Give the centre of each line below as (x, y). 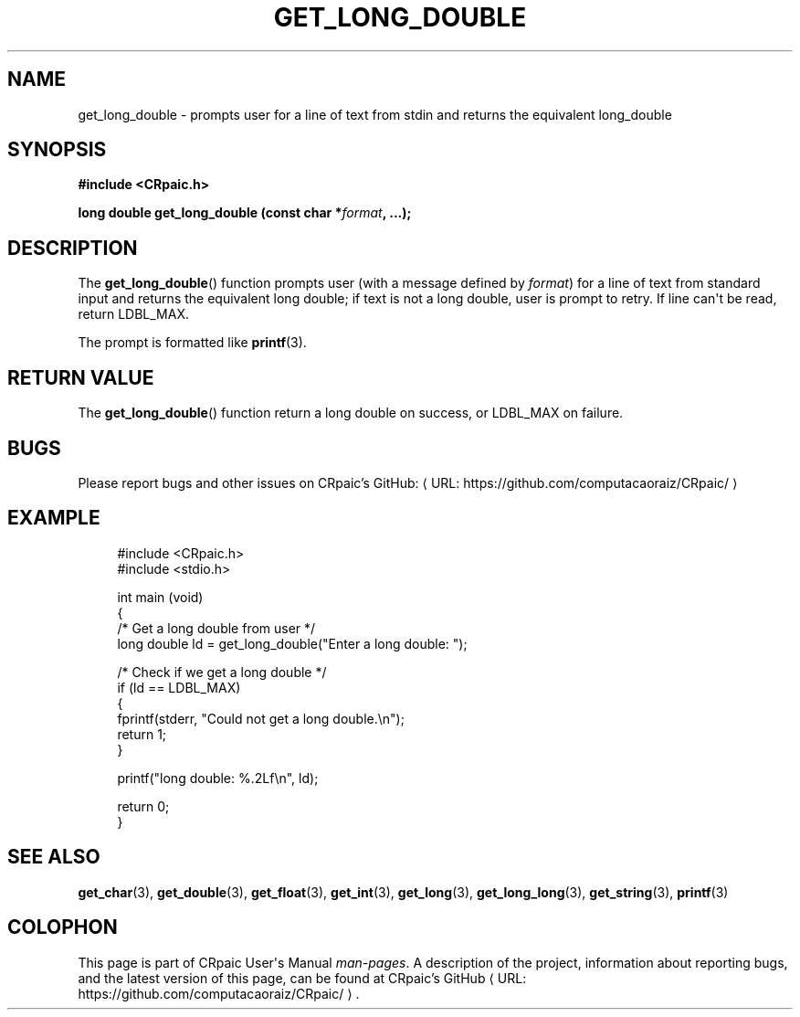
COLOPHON (63, 927)
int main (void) (160, 597)
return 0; (143, 806)
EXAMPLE (54, 518)
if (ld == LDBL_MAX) (179, 687)
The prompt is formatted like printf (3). (192, 343)
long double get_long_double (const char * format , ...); (245, 213)
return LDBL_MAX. (133, 314)
